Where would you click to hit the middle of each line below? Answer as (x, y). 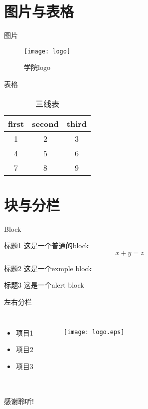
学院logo (37, 67)
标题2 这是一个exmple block (48, 268)
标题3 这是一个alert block (44, 285)
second (45, 123)
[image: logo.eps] (94, 332)
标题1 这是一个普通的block (46, 245)
